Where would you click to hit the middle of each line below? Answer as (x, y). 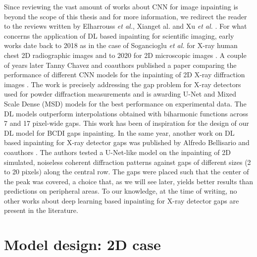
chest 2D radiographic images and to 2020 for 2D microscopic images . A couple (125, 55)
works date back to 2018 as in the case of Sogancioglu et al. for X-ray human (121, 45)
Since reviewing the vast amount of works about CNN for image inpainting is (121, 6)
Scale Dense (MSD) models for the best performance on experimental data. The (125, 103)
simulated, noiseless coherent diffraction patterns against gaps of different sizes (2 (128, 162)
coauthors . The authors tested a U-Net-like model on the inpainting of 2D (117, 152)
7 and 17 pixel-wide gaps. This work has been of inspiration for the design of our (127, 123)
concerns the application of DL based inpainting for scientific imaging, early (119, 35)
